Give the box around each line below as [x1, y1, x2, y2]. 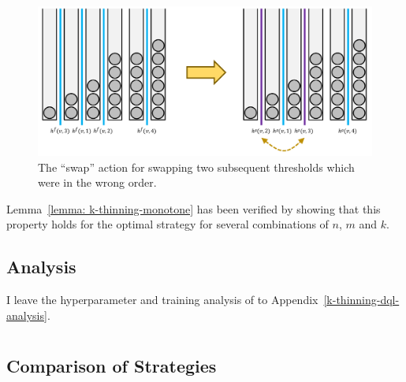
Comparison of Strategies [6, 353, 217, 377]
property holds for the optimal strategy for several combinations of [6, 216, 329, 232]
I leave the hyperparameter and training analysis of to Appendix [6, 291, 318, 308]
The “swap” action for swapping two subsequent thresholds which [38, 158, 355, 175]
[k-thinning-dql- [323, 291, 400, 308]
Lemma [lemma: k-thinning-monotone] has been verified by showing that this [6, 200, 381, 217]
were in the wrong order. [38, 174, 157, 191]
